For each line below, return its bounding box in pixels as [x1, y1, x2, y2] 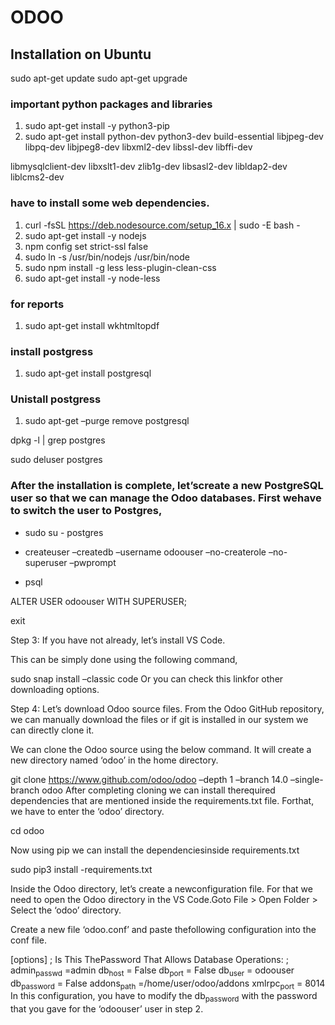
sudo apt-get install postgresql [24, 367, 152, 380]
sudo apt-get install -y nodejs [24, 229, 147, 241]
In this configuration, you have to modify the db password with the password [10, 990, 318, 1005]
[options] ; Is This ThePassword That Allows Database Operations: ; [10, 953, 289, 965]
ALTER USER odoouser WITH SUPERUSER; [10, 595, 187, 607]
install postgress [10, 344, 94, 358]
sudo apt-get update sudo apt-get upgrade [10, 72, 188, 84]
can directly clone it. [10, 724, 95, 736]
